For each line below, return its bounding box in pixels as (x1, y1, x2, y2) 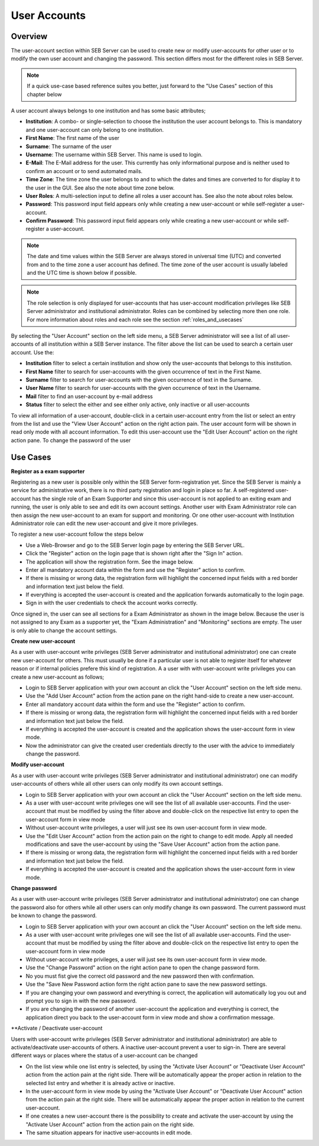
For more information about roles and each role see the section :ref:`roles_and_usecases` (27, 316, 244, 323)
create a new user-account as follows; (11, 673, 105, 681)
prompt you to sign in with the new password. (25, 997, 137, 1004)
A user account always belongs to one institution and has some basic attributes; (11, 107, 206, 115)
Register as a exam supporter (11, 467, 85, 475)
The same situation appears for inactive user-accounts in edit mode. (25, 1129, 192, 1136)
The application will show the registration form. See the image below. (25, 558, 194, 565)
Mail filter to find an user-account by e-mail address (25, 393, 153, 400)
